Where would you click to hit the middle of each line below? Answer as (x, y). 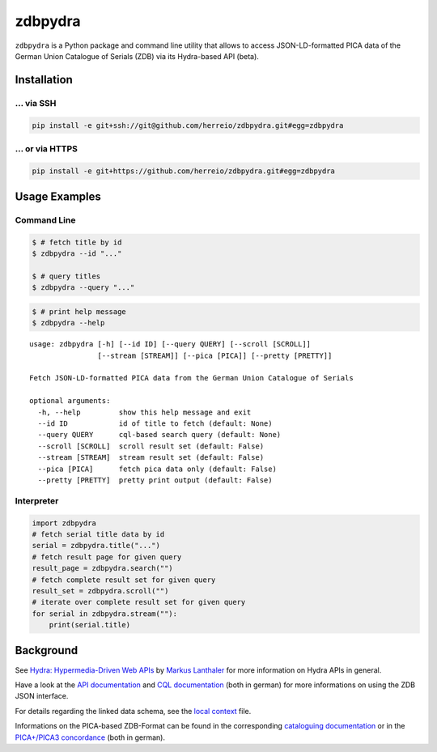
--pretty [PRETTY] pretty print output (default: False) (155, 480)
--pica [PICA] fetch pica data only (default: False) (157, 469)
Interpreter (37, 500)
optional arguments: (70, 401)
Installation (44, 80)
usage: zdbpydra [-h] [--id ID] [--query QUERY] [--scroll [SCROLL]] (170, 344)
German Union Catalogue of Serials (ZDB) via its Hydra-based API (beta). (137, 56)
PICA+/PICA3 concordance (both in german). (90, 737)
